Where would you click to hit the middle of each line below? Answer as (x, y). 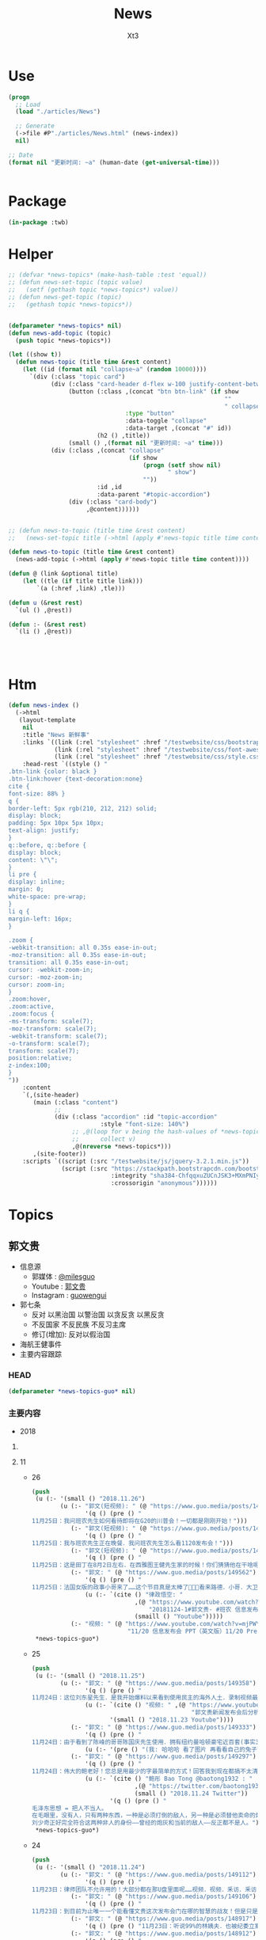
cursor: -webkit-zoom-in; (51, 970)
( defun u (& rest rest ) (46, 602)
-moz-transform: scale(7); (53, 1029)
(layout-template (47, 720)
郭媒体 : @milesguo (63, 1277)
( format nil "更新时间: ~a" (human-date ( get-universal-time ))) (114, 162)
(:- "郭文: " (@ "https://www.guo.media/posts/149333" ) (163, 1727)
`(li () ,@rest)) (44, 632)
